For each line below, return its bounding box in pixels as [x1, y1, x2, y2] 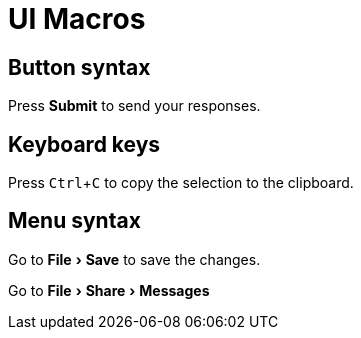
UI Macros [8, 2, 146, 36]
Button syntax [8, 54, 151, 80]
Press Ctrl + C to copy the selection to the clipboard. [8, 174, 354, 192]
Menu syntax [8, 208, 141, 234]
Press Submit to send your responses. [8, 97, 261, 115]
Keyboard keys [8, 131, 161, 157]
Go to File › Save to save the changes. [8, 250, 261, 268]
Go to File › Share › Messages [8, 281, 210, 299]
